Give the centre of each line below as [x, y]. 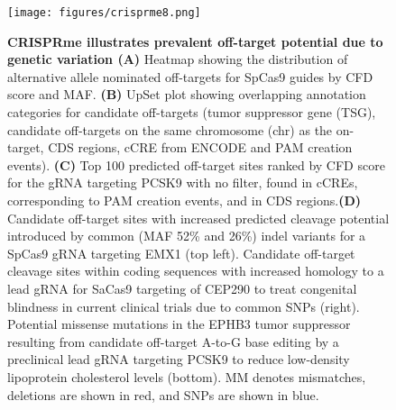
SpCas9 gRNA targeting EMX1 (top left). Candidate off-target [181, 253]
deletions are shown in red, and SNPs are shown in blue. [163, 394]
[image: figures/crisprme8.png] [104, 13]
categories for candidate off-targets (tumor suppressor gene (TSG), [192, 112]
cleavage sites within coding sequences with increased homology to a [196, 271]
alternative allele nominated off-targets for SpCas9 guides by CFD [190, 76]
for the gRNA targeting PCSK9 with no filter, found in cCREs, [183, 182]
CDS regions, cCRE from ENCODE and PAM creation [200, 147]
